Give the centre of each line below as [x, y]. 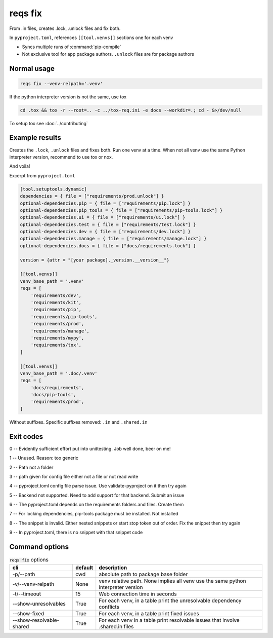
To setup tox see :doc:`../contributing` [49, 123]
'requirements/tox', [56, 345]
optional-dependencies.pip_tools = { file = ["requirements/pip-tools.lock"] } [121, 210]
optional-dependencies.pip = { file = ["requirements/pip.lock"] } [105, 203]
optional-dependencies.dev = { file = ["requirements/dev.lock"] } [105, 232]
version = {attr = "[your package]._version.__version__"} [95, 260]
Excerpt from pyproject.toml [42, 175]
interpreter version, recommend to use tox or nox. [61, 157]
